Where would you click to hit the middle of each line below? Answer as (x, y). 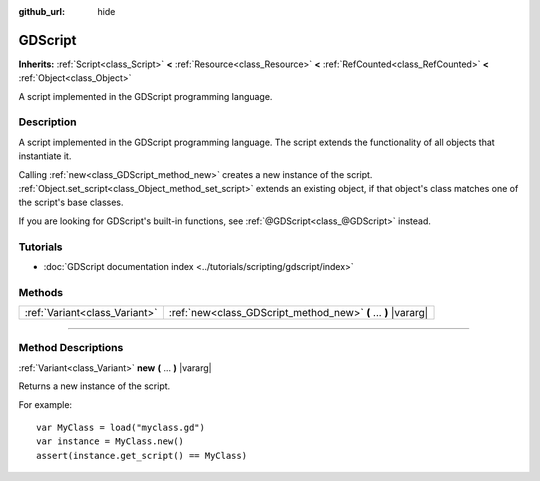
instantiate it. (45, 156)
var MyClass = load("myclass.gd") (120, 427)
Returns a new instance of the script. (94, 386)
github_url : (41, 11)
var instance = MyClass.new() (110, 441)
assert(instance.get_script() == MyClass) (142, 455)
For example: (45, 404)
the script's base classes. (71, 202)
